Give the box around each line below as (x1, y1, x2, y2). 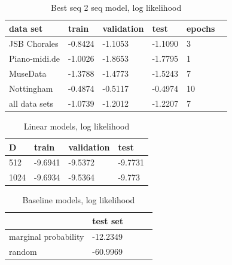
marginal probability (9, 230, 84, 242)
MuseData (9, 67, 47, 80)
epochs (186, 22, 215, 34)
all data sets (9, 97, 54, 109)
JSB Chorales (9, 37, 59, 50)
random (9, 245, 37, 257)
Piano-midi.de (9, 52, 60, 65)
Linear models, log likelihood (23, 119, 130, 132)
